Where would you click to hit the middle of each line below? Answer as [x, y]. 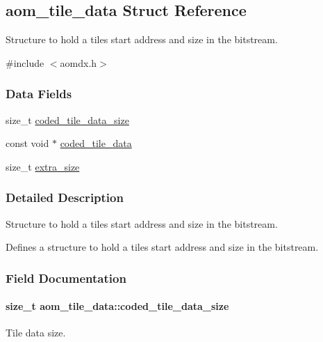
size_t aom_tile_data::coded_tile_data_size [117, 306]
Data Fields [39, 94]
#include [25, 62]
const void [27, 143]
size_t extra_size [43, 166]
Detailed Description [65, 197]
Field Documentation [66, 278]
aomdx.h [78, 62]
